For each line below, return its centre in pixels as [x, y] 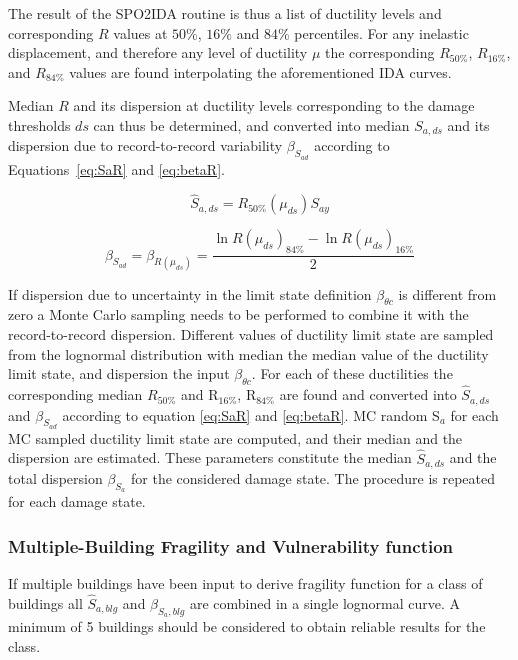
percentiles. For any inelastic [381, 32]
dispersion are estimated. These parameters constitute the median [210, 457]
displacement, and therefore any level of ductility [158, 52]
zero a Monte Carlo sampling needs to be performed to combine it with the [238, 314]
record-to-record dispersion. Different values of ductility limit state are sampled [251, 333]
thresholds [39, 124]
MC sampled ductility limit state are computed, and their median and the [235, 437]
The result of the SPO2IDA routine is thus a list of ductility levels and [225, 13]
